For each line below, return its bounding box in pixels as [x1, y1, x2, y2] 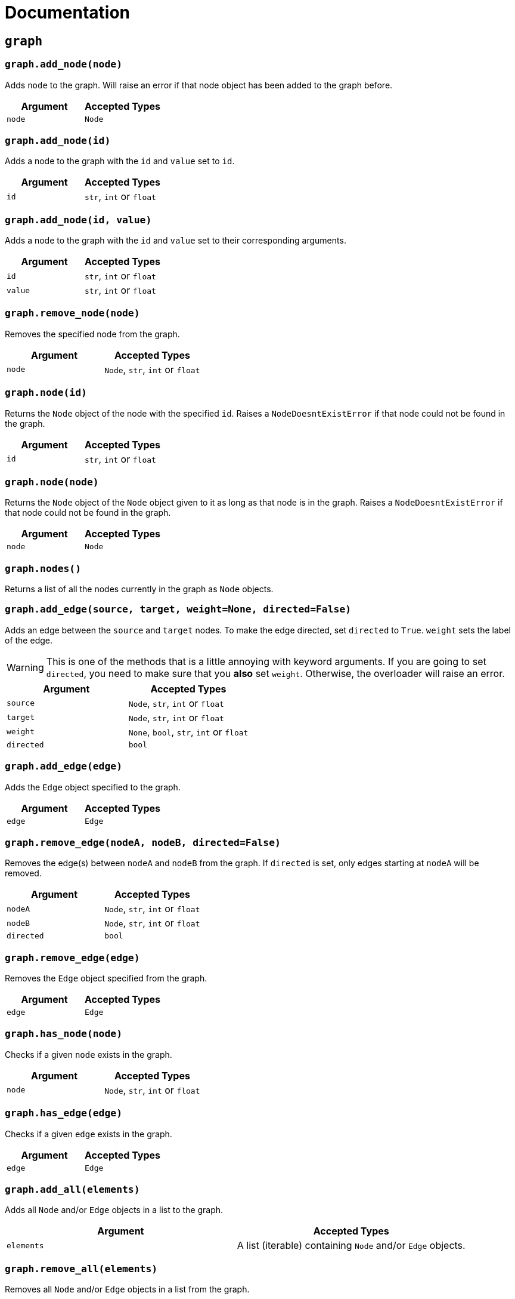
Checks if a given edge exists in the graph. [5, 1128, 172, 1139]
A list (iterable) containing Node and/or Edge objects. [237, 1239, 466, 1252]
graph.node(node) [5, 476, 99, 488]
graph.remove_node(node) [5, 307, 140, 319]
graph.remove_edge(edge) [5, 952, 140, 964]
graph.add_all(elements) [5, 1183, 140, 1195]
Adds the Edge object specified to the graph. [5, 781, 181, 792]
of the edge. [5, 635, 52, 645]
